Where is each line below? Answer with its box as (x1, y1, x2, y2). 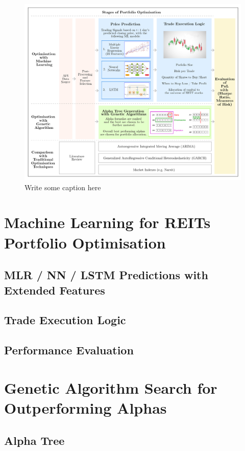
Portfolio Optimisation (4, 232, 166, 253)
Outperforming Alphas (4, 397, 167, 418)
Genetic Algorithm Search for (4, 377, 217, 398)
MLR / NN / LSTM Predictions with (4, 267, 208, 283)
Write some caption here (24, 182, 101, 192)
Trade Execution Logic (4, 312, 126, 328)
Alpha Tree (4, 432, 65, 448)
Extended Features (4, 282, 105, 298)
